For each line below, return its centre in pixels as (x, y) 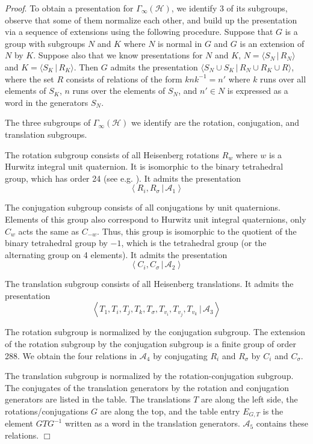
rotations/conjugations (47, 411)
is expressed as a (258, 91)
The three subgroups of (48, 122)
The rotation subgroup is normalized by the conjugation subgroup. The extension (155, 332)
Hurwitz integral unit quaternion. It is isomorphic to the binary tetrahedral (144, 166)
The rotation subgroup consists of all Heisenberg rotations (112, 154)
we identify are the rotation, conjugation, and (215, 122)
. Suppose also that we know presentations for (118, 55)
